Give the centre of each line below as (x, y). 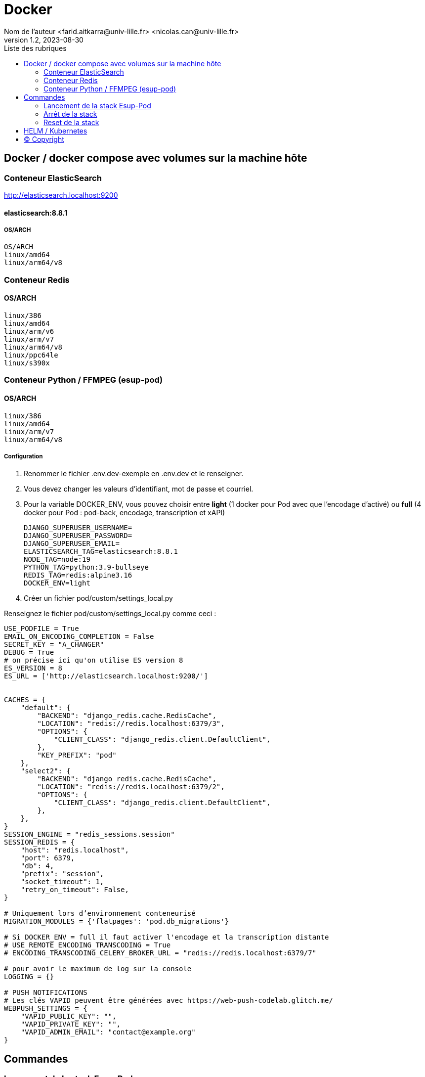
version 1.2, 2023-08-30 (44, 40)
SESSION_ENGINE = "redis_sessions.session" (89, 834)
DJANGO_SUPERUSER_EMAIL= (72, 544)
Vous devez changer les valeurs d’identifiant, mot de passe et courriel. (139, 489)
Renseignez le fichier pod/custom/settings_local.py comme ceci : (110, 614)
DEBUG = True (29, 652)
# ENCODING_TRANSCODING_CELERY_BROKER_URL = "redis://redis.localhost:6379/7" (160, 953)
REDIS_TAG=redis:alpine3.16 (78, 575)
